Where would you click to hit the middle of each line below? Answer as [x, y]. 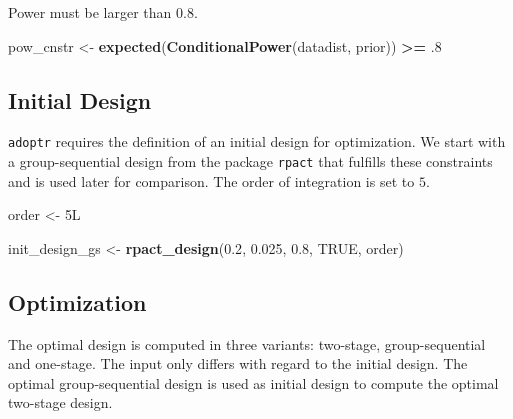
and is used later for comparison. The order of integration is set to [211, 180]
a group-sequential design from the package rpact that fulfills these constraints [250, 161]
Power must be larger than [90, 12]
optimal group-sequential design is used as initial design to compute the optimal [253, 382]
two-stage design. [60, 402]
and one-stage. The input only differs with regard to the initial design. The [238, 363]
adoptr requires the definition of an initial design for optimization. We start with [257, 141]
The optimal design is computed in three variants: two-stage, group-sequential [247, 343]
